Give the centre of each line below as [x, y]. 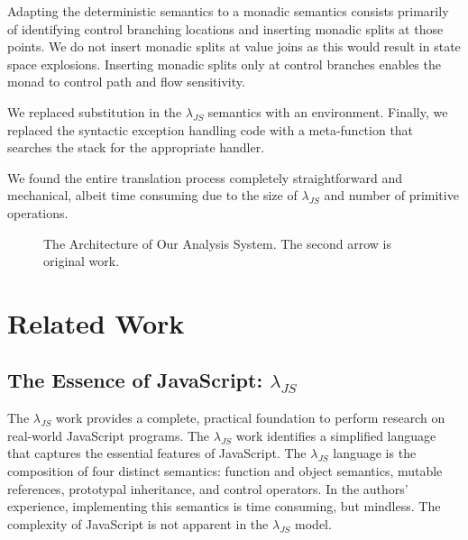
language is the [375, 453]
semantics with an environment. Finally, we [328, 111]
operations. [38, 212]
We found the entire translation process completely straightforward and [205, 177]
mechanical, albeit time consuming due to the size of [152, 195]
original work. [82, 261]
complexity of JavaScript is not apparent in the [138, 523]
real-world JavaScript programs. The [109, 435]
